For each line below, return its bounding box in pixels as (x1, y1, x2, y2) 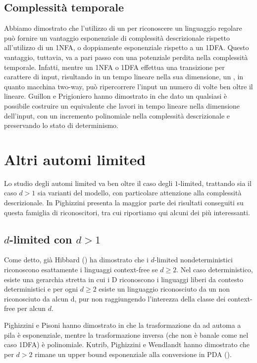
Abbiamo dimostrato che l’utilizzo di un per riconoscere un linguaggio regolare (4, 23, 242, 33)
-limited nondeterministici (154, 254, 233, 265)
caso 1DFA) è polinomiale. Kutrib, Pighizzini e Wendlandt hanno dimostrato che (4, 339, 250, 350)
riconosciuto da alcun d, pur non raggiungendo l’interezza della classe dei (4, 293, 226, 303)
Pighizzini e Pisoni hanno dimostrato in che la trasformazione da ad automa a (4, 320, 241, 330)
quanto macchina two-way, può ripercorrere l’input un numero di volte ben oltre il (4, 81, 253, 91)
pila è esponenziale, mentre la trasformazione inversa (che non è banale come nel (4, 329, 249, 340)
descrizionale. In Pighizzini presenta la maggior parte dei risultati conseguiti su (4, 197, 244, 208)
